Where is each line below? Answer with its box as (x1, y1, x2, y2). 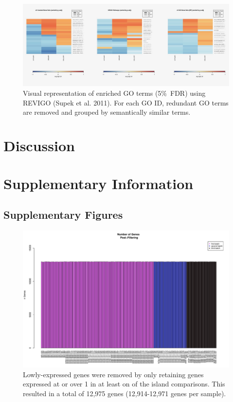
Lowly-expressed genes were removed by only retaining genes (23, 369, 204, 379)
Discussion (3, 135, 75, 155)
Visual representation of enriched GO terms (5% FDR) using (23, 87, 206, 98)
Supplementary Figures (3, 207, 123, 222)
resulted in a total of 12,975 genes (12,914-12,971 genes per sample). (23, 388, 226, 398)
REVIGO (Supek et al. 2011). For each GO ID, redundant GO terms (23, 97, 229, 107)
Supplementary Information (3, 174, 194, 193)
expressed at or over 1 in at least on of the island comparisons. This (23, 379, 225, 389)
